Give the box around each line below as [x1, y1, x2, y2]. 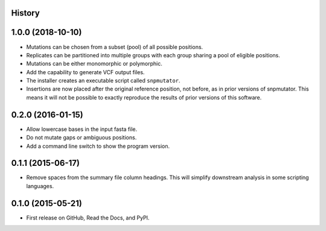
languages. [26, 182, 54, 189]
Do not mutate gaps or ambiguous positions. [26, 134, 137, 141]
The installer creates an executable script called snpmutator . [26, 77, 181, 84]
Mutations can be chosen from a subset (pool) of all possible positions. [26, 43, 203, 51]
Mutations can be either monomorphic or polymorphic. [26, 60, 163, 68]
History [11, 8, 40, 18]
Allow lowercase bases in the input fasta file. [26, 125, 138, 133]
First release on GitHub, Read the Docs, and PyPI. [26, 214, 150, 221]
